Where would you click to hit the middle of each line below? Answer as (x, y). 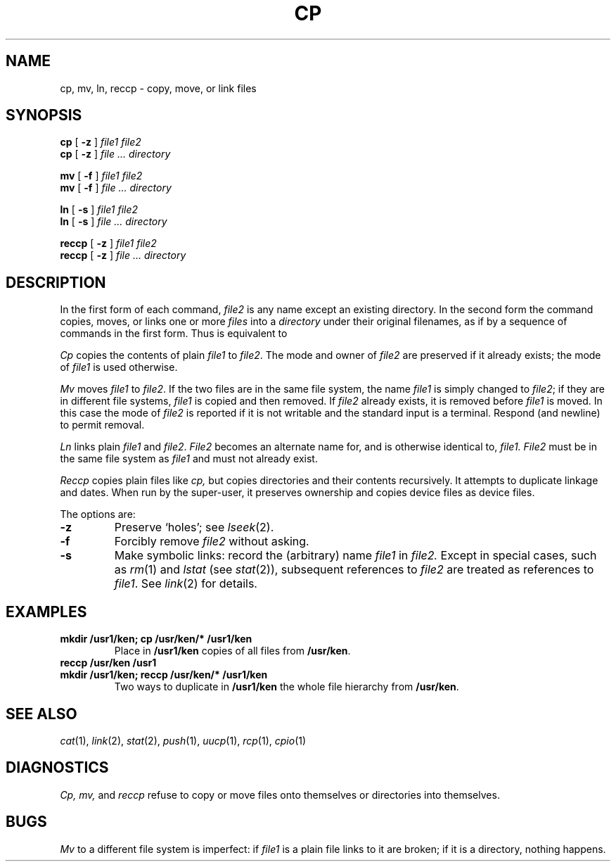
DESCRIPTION (56, 282)
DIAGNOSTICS (57, 768)
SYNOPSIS (44, 115)
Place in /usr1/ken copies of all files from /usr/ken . (232, 651)
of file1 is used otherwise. (119, 367)
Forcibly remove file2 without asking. (212, 542)
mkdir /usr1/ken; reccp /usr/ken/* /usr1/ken (164, 675)
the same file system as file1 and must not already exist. (189, 459)
